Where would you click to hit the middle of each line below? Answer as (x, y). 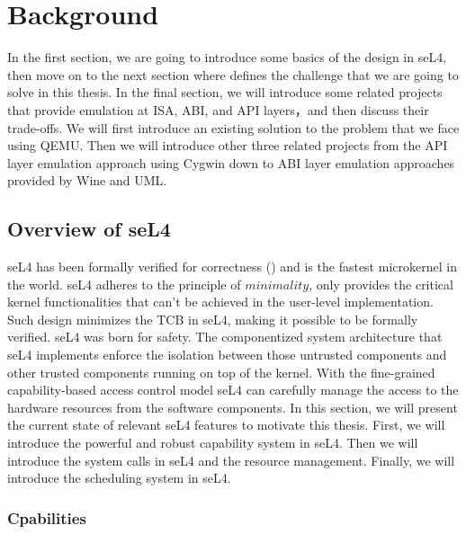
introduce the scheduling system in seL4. (119, 478)
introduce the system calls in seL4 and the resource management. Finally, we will (231, 460)
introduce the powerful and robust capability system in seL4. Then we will (213, 443)
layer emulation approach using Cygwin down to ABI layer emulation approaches (231, 162)
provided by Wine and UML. (87, 180)
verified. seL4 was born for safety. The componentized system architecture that (225, 337)
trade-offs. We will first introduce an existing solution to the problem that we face (233, 127)
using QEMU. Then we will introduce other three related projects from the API (228, 145)
